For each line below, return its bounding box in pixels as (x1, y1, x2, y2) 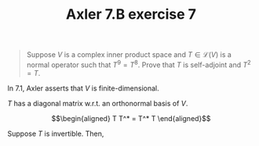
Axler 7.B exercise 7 (65, 5, 197, 23)
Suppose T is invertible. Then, (7, 129, 104, 138)
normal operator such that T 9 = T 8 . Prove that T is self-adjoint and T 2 (26, 59, 252, 69)
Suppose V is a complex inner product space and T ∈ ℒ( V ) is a (26, 50, 232, 59)
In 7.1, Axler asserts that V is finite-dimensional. (7, 84, 159, 93)
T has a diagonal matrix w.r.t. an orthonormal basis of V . (7, 98, 188, 108)
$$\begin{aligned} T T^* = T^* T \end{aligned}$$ (51, 113, 211, 123)
